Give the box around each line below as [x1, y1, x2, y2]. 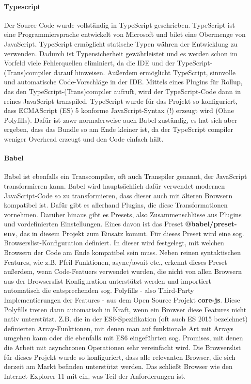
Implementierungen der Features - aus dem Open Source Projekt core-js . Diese [4, 295, 240, 305]
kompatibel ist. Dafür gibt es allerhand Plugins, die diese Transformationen [4, 200, 228, 210]
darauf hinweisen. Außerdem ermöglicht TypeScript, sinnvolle [53, 67, 236, 77]
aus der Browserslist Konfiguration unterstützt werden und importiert [4, 275, 211, 286]
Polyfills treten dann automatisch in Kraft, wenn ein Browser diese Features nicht [4, 304, 247, 314]
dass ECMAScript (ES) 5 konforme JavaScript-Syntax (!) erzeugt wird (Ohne [4, 105, 234, 115]
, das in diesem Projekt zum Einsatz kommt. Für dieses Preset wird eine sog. [16, 228, 244, 238]
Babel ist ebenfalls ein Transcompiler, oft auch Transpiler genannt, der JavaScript [4, 171, 247, 181]
